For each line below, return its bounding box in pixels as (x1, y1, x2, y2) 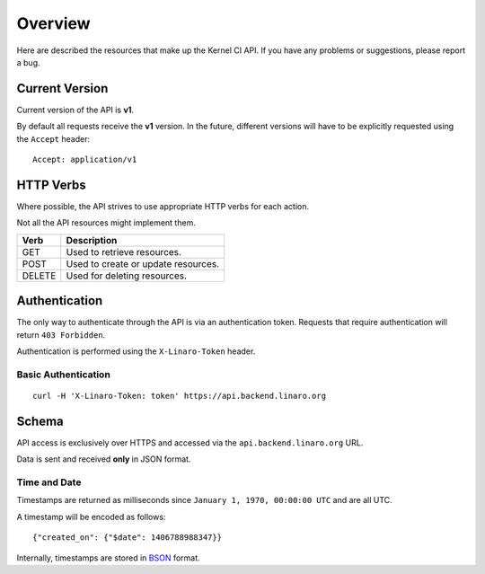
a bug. (16, 57, 40, 67)
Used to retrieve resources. (66, 245, 181, 258)
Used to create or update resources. (66, 257, 220, 269)
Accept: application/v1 (32, 155, 137, 165)
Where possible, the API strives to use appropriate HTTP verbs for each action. (16, 200, 310, 211)
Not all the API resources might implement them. (16, 217, 197, 228)
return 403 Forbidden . (16, 329, 106, 340)
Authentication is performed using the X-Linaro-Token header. (16, 346, 256, 357)
